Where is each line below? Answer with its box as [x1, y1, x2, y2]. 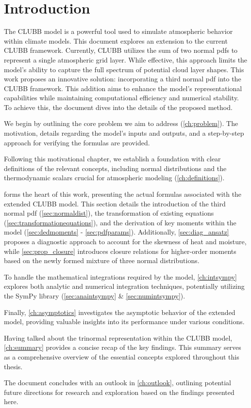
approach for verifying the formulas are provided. [4, 137, 150, 147]
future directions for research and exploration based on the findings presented [4, 387, 234, 397]
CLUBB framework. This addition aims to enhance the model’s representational [4, 83, 242, 93]
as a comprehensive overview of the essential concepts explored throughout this [4, 351, 239, 361]
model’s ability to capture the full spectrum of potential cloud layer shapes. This [4, 64, 244, 74]
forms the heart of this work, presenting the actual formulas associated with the [4, 189, 242, 199]
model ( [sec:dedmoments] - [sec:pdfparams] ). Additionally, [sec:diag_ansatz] [4, 227, 229, 237]
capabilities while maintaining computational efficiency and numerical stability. [4, 93, 239, 103]
